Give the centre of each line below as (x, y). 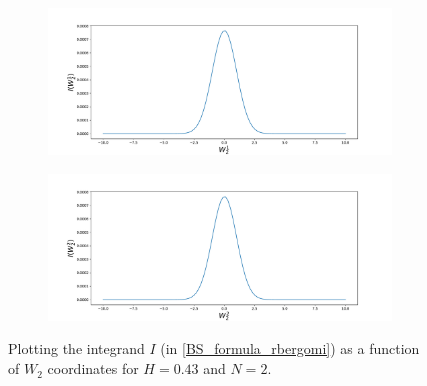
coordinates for (93, 368)
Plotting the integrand (76, 348)
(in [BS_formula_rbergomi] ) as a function (290, 348)
